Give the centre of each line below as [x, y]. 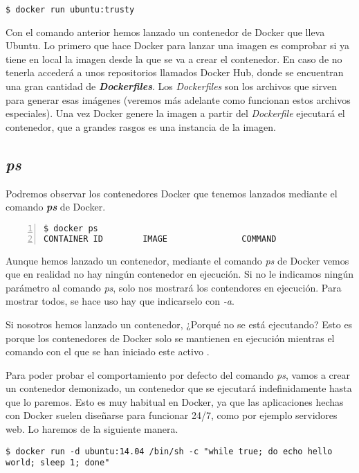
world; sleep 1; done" [58, 463]
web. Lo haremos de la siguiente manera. [92, 429]
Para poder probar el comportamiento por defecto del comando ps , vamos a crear [178, 374]
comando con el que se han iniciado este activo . [108, 351]
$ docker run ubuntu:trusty [70, 10]
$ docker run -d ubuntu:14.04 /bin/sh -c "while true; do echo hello [169, 451]
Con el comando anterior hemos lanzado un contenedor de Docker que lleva [165, 32]
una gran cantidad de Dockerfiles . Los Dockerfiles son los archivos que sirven [172, 86]
